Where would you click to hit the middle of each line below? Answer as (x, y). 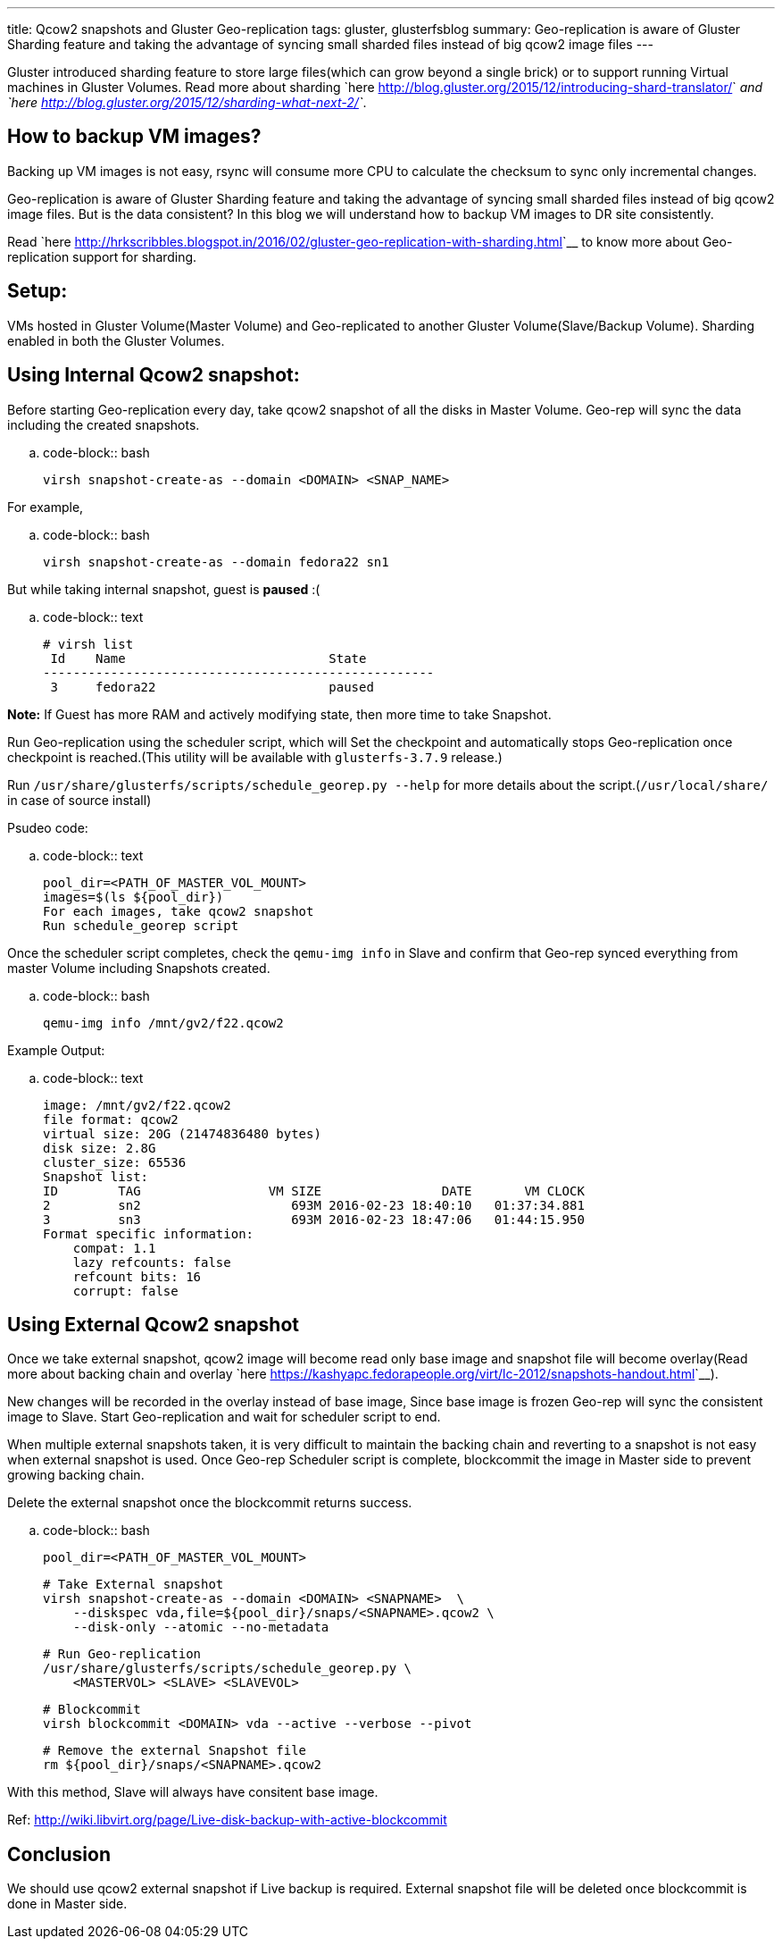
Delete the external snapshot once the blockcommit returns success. (210, 1503)
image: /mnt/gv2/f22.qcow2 (137, 1105)
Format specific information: (149, 1233)
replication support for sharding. (102, 256)
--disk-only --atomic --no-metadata (201, 1627)
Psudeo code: (48, 827)
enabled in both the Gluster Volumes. (116, 340)
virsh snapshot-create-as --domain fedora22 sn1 (216, 562)
